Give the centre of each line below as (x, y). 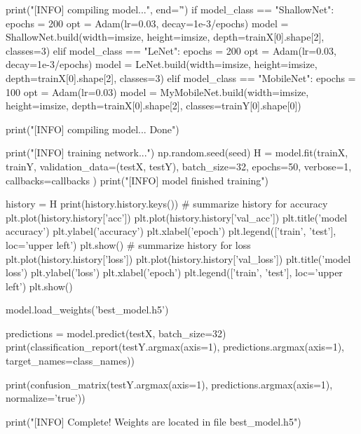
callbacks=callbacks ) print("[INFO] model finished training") (137, 180)
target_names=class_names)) (70, 361)
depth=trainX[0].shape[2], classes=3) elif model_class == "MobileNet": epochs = (181, 77)
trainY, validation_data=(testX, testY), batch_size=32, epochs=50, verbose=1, (179, 166)
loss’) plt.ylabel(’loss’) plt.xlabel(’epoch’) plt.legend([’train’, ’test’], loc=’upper (174, 272)
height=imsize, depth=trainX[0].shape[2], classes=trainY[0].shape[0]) (154, 106)
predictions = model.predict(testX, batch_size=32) (116, 333)
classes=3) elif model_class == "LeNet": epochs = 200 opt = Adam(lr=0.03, (171, 50)
